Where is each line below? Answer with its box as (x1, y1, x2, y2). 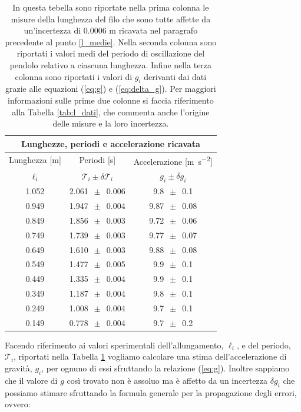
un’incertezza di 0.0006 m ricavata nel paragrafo (24, 24, 198, 36)
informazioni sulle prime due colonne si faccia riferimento (8, 94, 214, 106)
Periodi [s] (79, 154, 116, 166)
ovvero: (5, 398, 31, 410)
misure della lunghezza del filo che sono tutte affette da (11, 12, 211, 25)
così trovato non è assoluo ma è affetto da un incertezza (67, 374, 268, 386)
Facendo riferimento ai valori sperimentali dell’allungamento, (5, 338, 224, 351)
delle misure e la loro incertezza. (52, 117, 169, 129)
